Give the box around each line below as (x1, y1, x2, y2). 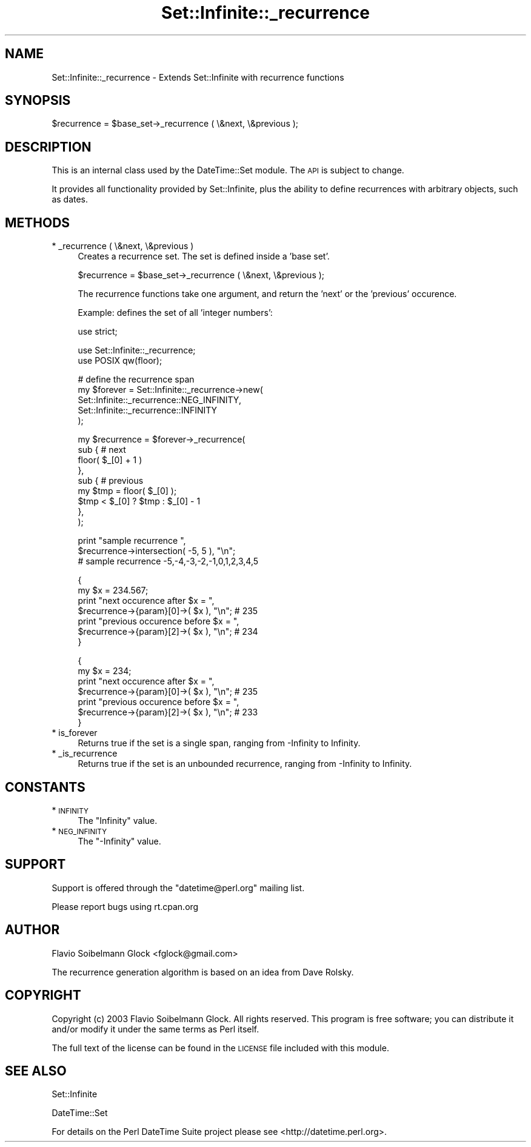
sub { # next (78, 444, 126, 455)
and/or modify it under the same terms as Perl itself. (52, 1023, 259, 1034)
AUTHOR (5, 922, 60, 938)
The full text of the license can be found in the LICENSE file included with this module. (52, 1042, 389, 1053)
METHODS (5, 215, 70, 230)
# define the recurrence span (78, 374, 195, 385)
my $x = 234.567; (78, 585, 149, 596)
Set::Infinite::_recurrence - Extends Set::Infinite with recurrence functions (52, 72, 344, 82)
